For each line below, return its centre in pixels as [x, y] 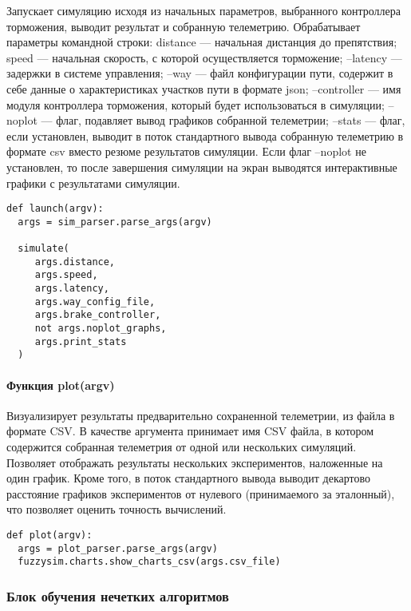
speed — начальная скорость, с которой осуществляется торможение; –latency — [204, 57]
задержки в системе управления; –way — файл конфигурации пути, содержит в [200, 73]
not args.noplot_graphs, [101, 329]
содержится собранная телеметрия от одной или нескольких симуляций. [182, 446]
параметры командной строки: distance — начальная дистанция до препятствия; [202, 42]
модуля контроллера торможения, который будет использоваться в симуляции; [196, 104]
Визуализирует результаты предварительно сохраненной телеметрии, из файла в [201, 415]
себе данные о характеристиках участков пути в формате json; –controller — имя [204, 88]
